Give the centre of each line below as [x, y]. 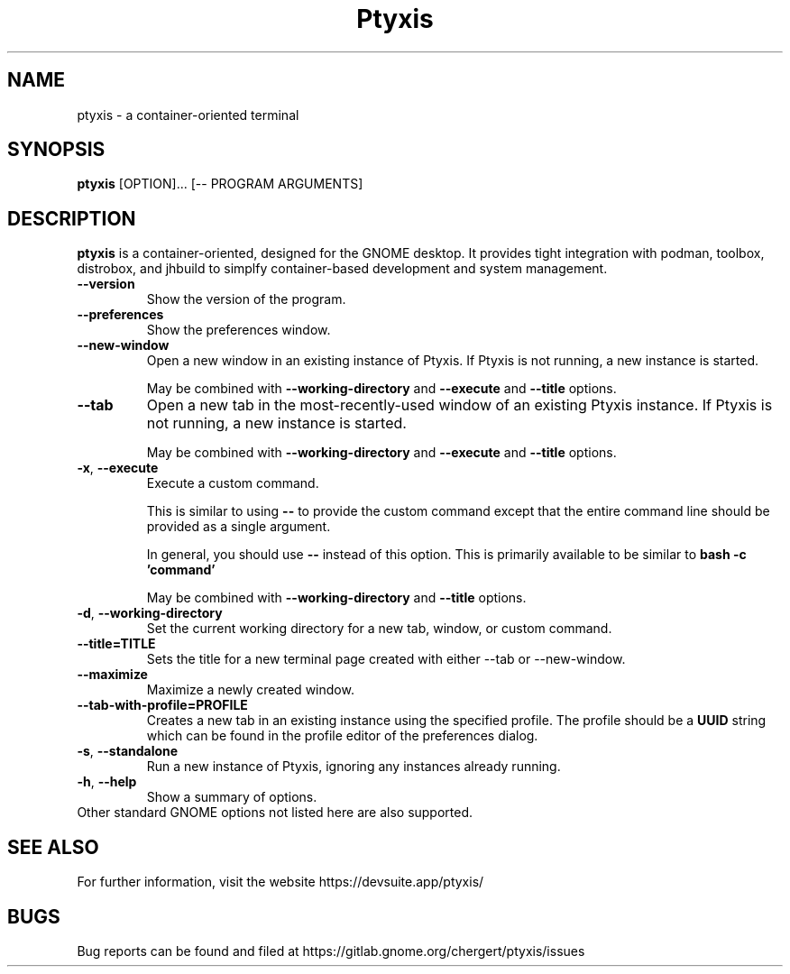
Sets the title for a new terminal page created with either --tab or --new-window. [386, 659]
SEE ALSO [53, 847]
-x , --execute [118, 468]
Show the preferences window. [239, 330]
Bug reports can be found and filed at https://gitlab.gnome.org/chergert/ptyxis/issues [331, 951]
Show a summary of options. [232, 797]
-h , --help [107, 782]
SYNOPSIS [56, 150]
